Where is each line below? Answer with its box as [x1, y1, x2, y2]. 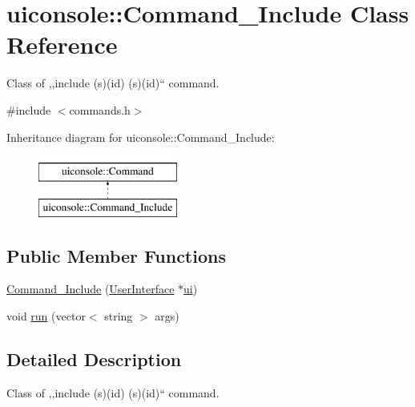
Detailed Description [6, 347, 182, 372]
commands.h [69, 101, 131, 118]
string [104, 308, 133, 324]
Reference [6, 28, 118, 61]
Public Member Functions [6, 243, 226, 268]
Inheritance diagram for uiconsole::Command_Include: [6, 128, 275, 145]
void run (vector [6, 308, 86, 324]
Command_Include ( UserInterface [6, 280, 175, 297]
